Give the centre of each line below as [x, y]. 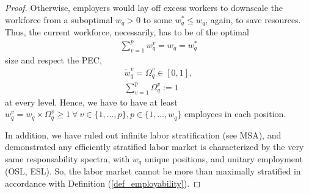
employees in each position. [235, 114]
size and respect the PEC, [53, 59]
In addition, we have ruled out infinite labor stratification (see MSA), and [143, 135]
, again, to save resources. [253, 19]
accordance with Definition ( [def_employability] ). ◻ [103, 183]
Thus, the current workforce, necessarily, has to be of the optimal [127, 32]
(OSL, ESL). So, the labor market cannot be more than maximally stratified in [153, 171]
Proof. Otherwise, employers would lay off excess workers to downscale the [144, 7]
